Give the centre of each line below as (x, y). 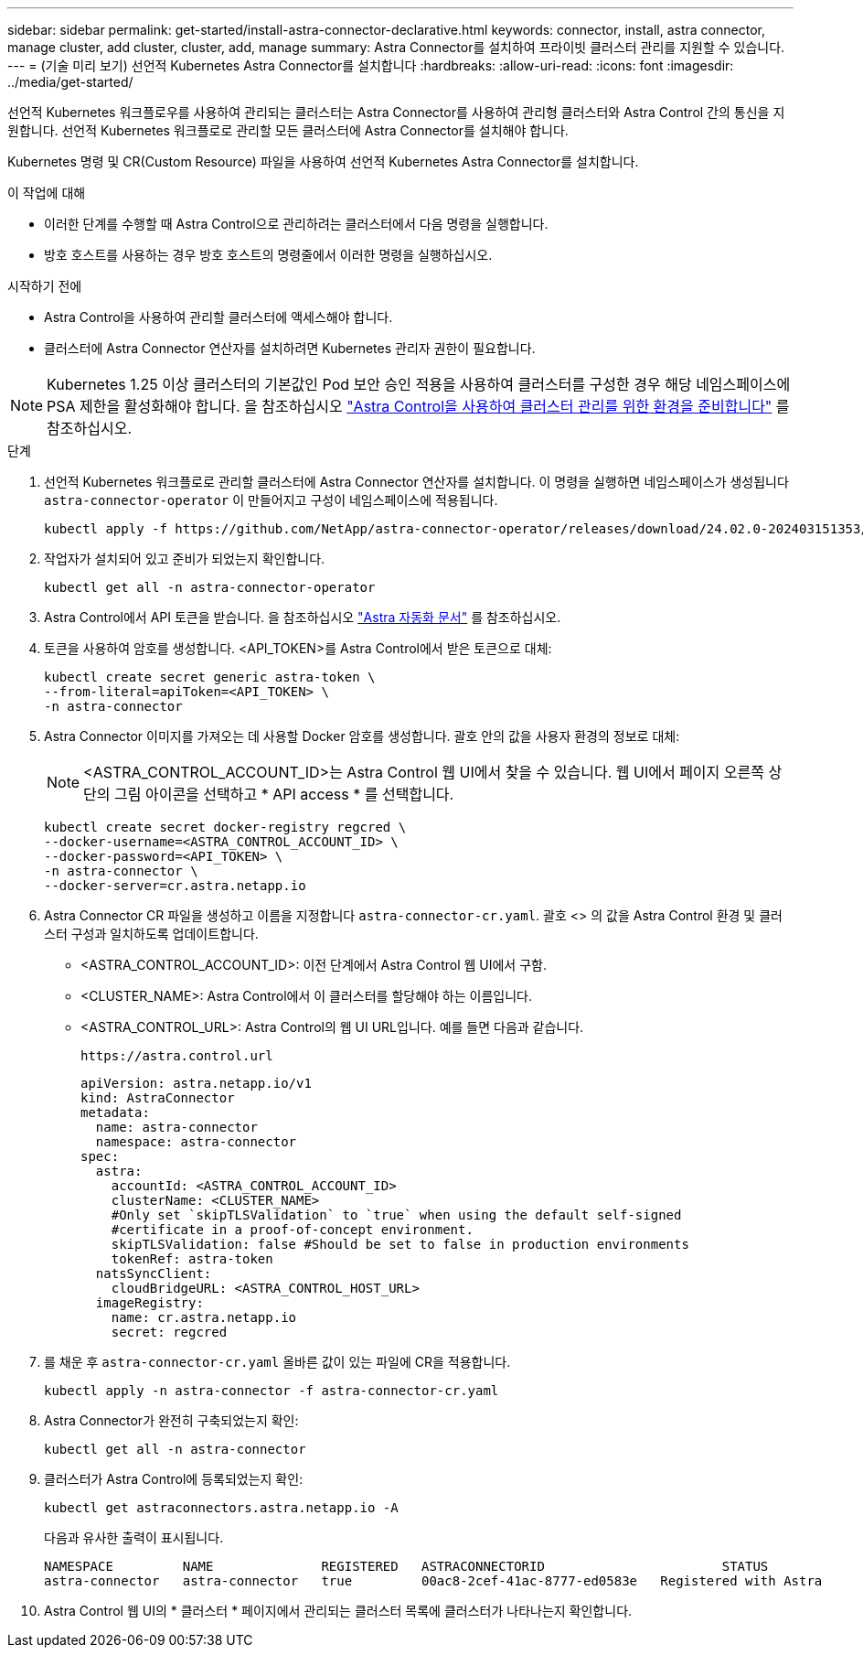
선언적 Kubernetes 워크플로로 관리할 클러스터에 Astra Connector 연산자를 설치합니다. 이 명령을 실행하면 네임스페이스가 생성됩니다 (416, 482)
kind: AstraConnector (158, 1098)
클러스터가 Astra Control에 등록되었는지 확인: (174, 1479)
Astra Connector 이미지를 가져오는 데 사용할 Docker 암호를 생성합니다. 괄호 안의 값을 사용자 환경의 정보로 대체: (362, 736)
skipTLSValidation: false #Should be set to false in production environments (400, 1244)
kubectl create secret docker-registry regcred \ (225, 827)
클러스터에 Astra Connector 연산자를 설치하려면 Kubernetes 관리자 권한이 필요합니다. (290, 348)
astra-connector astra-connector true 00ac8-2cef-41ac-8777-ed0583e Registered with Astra (433, 1581)
